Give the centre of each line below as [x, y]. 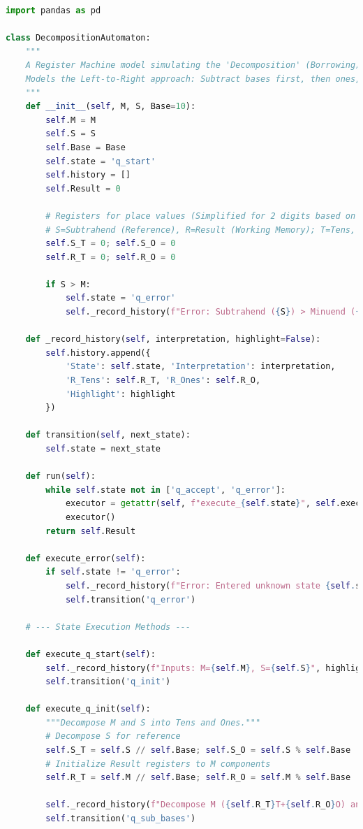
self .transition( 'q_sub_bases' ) [121, 819]
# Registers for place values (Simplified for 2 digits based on [201, 216]
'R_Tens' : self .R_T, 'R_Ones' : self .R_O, [163, 381]
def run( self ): [60, 476]
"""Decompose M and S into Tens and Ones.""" [153, 722]
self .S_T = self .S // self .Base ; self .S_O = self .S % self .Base [198, 750]
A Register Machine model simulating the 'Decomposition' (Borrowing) [193, 65]
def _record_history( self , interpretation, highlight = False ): [173, 339]
